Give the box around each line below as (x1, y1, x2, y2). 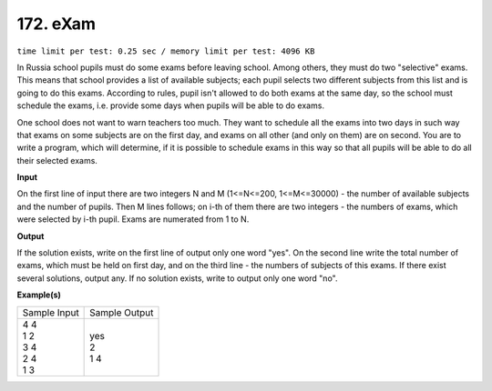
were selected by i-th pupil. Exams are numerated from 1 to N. (16, 214, 250, 225)
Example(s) (16, 289, 61, 300)
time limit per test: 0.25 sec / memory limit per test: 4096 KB (16, 45, 315, 56)
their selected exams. (16, 155, 97, 165)
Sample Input (22, 306, 79, 318)
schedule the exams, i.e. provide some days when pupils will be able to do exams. (16, 100, 325, 111)
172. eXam (16, 14, 96, 34)
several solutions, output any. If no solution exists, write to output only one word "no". (16, 273, 338, 284)
